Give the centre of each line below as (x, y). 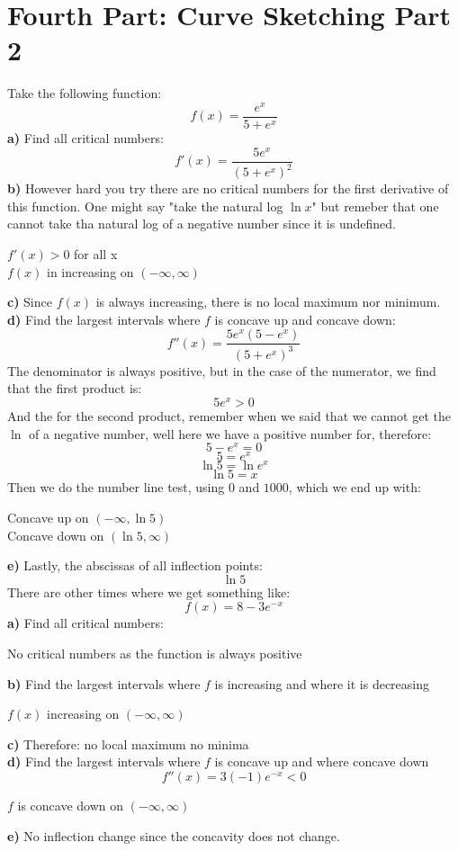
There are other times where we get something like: (149, 591)
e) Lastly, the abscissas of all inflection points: (135, 565)
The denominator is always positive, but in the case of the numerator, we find (222, 370)
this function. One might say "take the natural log (145, 206)
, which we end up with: (355, 487)
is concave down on (71, 805)
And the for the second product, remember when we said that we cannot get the (229, 415)
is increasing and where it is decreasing (322, 683)
